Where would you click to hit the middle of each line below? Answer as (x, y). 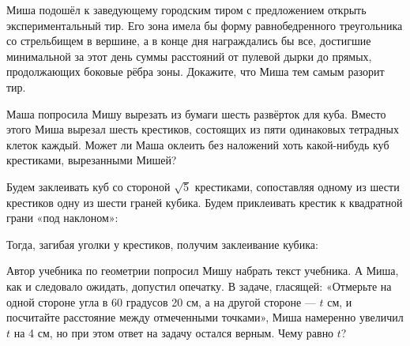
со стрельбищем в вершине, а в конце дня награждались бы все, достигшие (189, 41)
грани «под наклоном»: (62, 218)
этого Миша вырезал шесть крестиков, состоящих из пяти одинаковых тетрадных (203, 129)
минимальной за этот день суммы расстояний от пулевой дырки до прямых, (189, 56)
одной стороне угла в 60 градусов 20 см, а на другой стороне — (161, 301)
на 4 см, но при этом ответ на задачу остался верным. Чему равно (174, 332)
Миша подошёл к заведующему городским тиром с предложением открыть (186, 9)
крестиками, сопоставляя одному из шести (297, 186)
